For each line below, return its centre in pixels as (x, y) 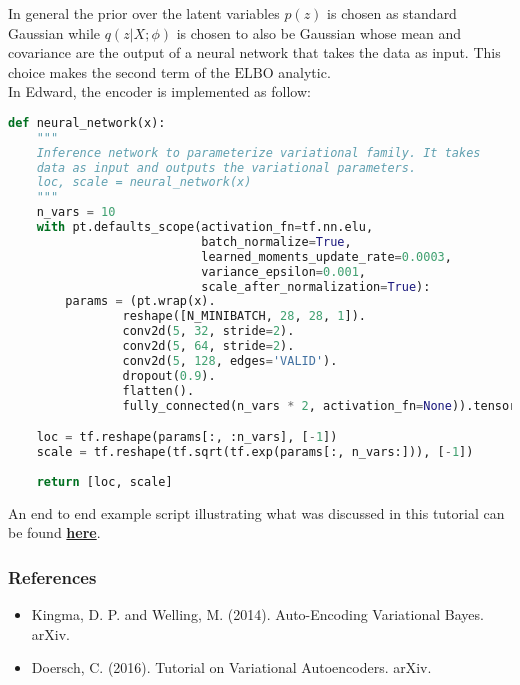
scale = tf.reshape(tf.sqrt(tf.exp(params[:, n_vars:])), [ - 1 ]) (255, 452)
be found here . (54, 532)
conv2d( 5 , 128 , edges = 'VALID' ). (230, 360)
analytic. (304, 71)
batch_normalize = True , (276, 241)
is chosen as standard (392, 13)
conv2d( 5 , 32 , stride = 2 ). (208, 331)
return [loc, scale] (104, 481)
